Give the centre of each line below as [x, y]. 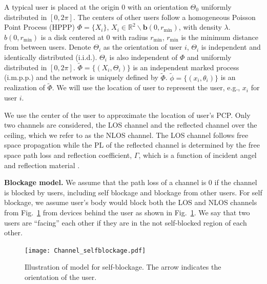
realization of [25, 87]
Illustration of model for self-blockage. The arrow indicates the [123, 267]
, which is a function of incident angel [198, 155]
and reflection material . [42, 165]
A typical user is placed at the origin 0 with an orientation [96, 7]
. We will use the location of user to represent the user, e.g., [146, 87]
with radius [130, 37]
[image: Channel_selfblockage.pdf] [85, 250]
